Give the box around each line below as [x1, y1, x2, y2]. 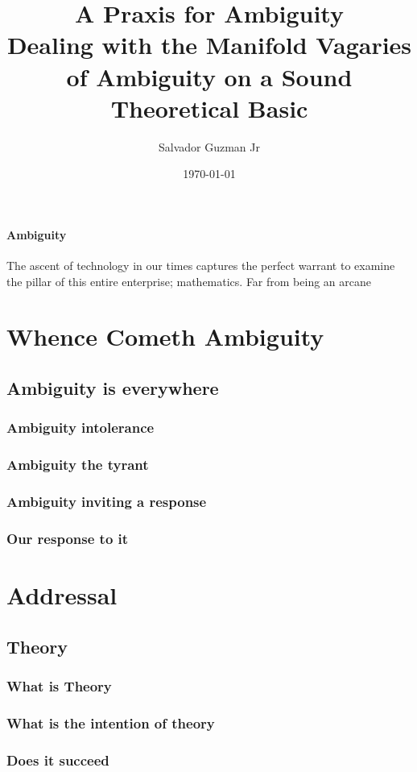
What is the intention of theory [6, 712, 215, 733]
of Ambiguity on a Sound [66, 60, 353, 93]
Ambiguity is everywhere [6, 376, 219, 401]
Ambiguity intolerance [6, 417, 155, 438]
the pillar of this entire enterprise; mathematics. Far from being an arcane [6, 272, 371, 289]
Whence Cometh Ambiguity [6, 320, 324, 353]
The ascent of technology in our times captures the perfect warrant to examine [6, 257, 395, 274]
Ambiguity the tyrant [6, 454, 149, 475]
